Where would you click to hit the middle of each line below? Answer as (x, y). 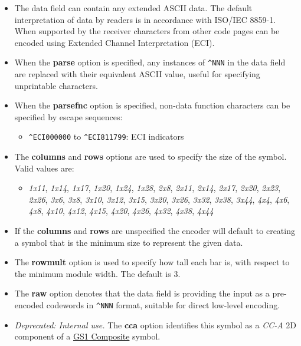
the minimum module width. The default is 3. (97, 273)
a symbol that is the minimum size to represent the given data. (129, 242)
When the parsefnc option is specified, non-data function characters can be (152, 105)
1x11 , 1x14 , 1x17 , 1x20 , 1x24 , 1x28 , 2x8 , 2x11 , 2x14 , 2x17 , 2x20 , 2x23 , (155, 188)
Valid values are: (44, 168)
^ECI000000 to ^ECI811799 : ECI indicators (106, 136)
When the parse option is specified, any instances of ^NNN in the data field (150, 62)
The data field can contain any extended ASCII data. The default (133, 8)
